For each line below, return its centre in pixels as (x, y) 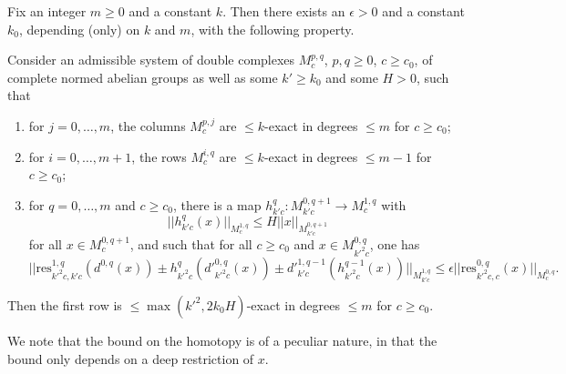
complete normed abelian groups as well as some (143, 77)
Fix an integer (47, 11)
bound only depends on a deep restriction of (131, 358)
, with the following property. (273, 29)
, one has (395, 243)
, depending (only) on (79, 29)
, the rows (159, 156)
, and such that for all (191, 243)
